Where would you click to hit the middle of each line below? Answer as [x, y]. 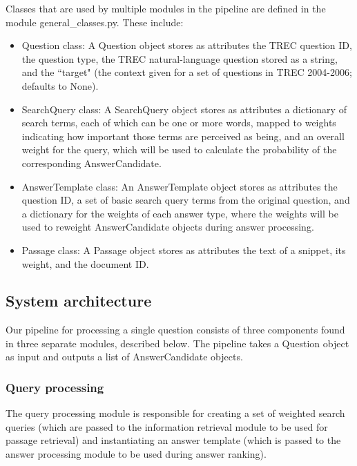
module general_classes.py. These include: [95, 22]
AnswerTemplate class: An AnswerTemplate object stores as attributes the [180, 186]
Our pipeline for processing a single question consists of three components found [175, 330]
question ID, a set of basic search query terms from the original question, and [186, 200]
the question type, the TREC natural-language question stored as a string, [180, 58]
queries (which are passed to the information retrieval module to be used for [167, 426]
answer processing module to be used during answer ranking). [136, 454]
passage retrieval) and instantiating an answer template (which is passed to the [173, 440]
